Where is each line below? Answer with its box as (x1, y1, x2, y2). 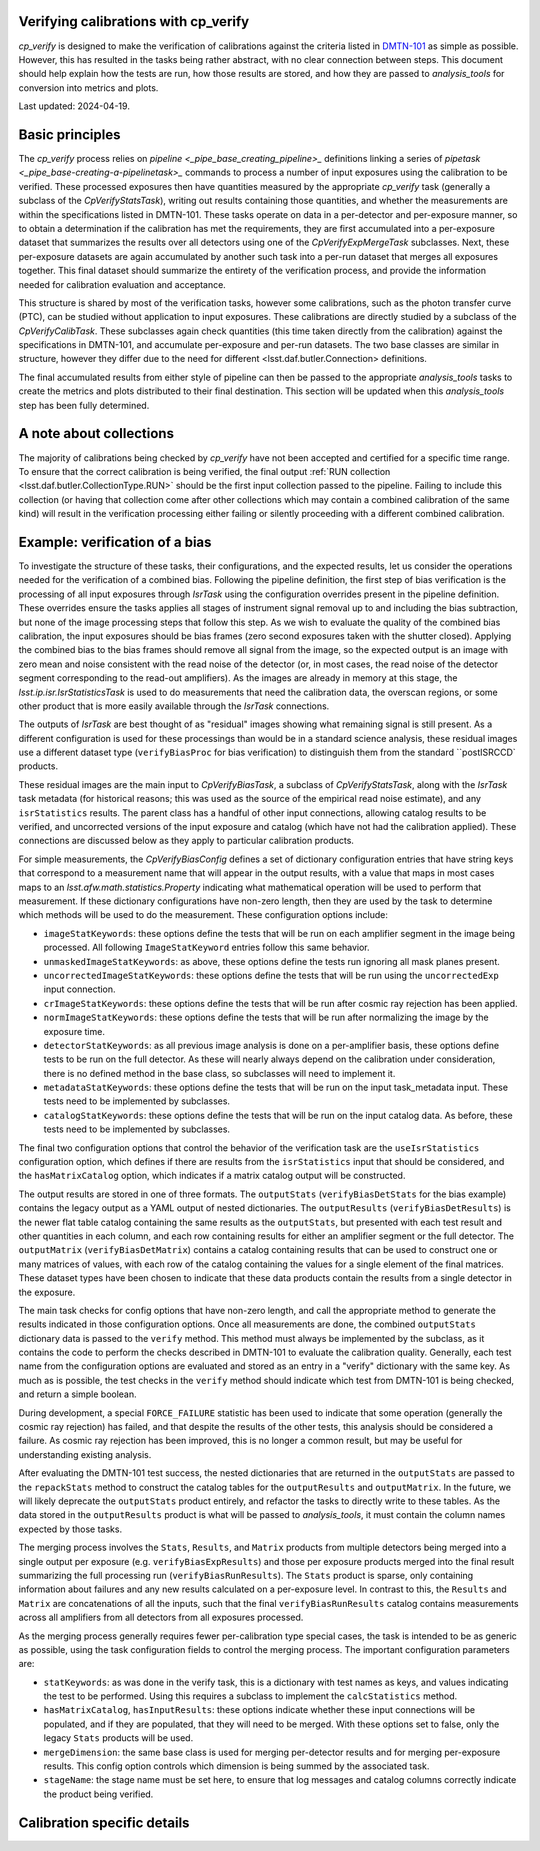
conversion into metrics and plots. (18, 81, 159, 94)
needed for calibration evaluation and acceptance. (18, 278, 227, 290)
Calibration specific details (18, 1814, 190, 1831)
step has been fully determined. (18, 399, 150, 411)
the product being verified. (43, 1788, 154, 1800)
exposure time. (43, 1025, 105, 1037)
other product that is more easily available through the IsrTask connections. (18, 700, 330, 712)
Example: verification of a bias (18, 533, 212, 550)
